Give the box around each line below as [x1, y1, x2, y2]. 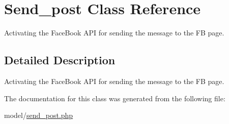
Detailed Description [4, 52, 116, 68]
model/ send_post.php [4, 110, 73, 120]
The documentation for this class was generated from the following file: [4, 93, 225, 103]
